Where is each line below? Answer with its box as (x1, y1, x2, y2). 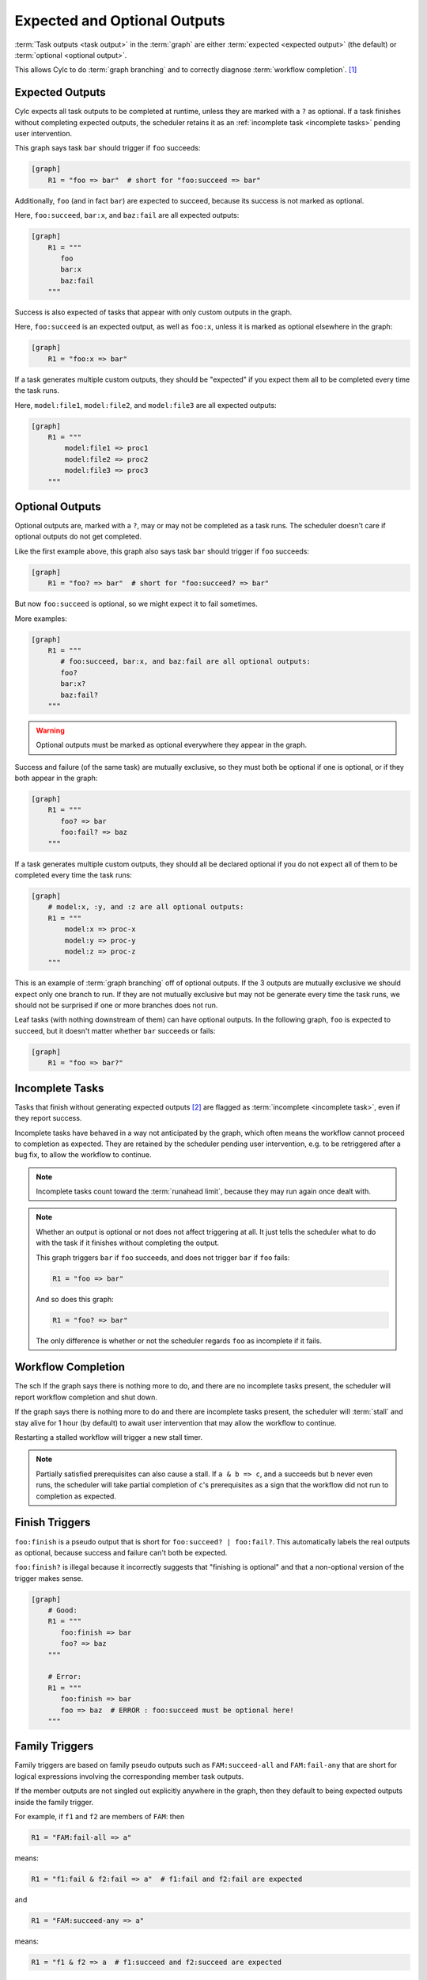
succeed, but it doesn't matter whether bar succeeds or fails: (14, 1026, 216, 1035)
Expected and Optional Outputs (14, 12, 225, 29)
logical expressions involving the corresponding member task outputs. (14, 1771, 244, 1781)
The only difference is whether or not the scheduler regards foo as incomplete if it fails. (36, 1335, 322, 1346)
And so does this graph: (36, 1294, 114, 1304)
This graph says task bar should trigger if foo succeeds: (14, 143, 201, 153)
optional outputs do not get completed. (14, 531, 142, 542)
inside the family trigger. (14, 1797, 94, 1807)
